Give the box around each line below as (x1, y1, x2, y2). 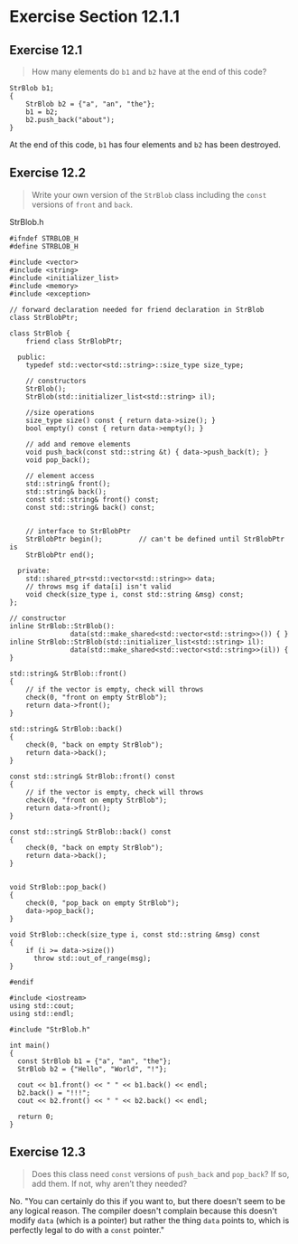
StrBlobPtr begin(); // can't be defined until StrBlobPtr (25, 534, 284, 543)
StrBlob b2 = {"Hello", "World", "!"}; (17, 1064, 168, 1073)
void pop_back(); (25, 455, 91, 465)
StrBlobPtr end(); (25, 550, 95, 560)
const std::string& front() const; (25, 495, 160, 504)
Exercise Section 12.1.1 (9, 6, 181, 27)
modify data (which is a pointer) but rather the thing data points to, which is (9, 1214, 290, 1226)
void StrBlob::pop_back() (9, 882, 107, 891)
